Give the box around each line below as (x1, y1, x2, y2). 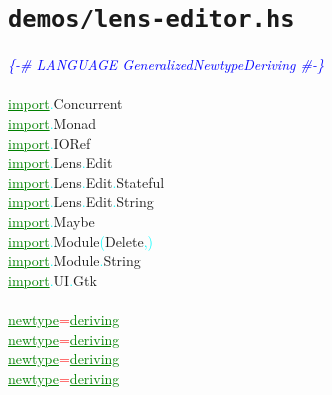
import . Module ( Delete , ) (8, 230, 153, 251)
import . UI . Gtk (8, 269, 97, 290)
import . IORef (8, 132, 91, 153)
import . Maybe (8, 211, 95, 231)
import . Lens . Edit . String (8, 191, 154, 212)
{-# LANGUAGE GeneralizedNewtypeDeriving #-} (8, 54, 324, 75)
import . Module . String (8, 250, 141, 271)
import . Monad (8, 113, 96, 134)
